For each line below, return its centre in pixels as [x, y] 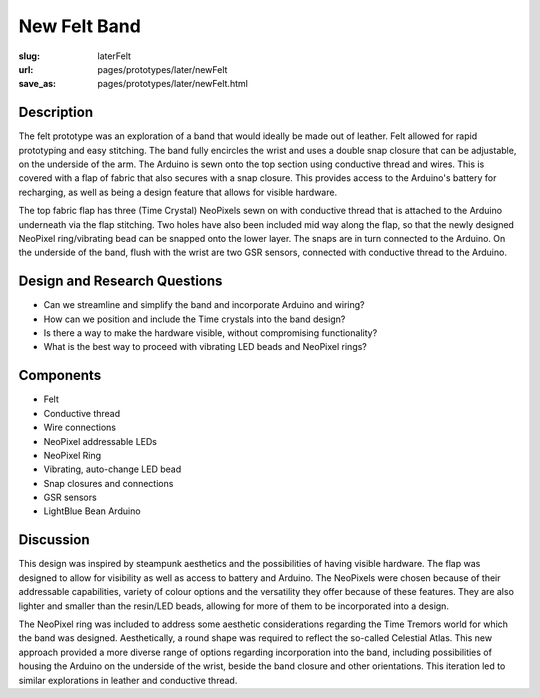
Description [56, 112]
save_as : [37, 84]
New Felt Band [80, 26]
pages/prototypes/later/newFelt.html [173, 84]
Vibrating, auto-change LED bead [112, 469]
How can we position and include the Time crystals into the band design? [194, 319]
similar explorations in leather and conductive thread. [128, 680]
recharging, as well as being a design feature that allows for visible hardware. [178, 192]
